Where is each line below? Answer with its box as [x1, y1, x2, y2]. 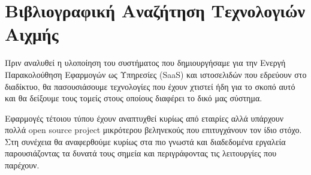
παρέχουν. [5, 159, 40, 171]
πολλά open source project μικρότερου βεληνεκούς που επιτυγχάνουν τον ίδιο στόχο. [5, 123, 302, 136]
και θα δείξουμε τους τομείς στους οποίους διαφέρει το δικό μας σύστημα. [5, 92, 262, 104]
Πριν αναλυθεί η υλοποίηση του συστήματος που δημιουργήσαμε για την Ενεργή [5, 56, 286, 69]
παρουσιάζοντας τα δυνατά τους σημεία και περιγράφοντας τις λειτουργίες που [5, 147, 277, 159]
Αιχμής [5, 22, 59, 46]
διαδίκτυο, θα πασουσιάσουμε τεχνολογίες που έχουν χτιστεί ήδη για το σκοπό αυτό [5, 80, 295, 92]
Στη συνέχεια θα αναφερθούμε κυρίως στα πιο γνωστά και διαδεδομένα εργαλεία [5, 135, 286, 147]
